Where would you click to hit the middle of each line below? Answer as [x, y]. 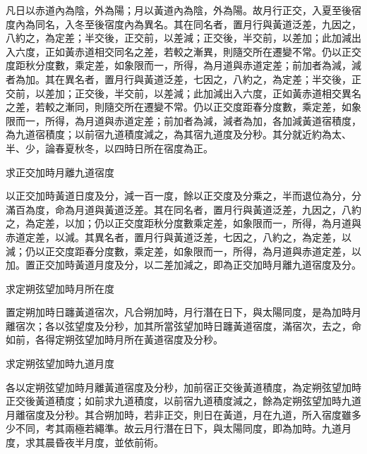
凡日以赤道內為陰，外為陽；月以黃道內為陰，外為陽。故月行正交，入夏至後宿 [183, 10]
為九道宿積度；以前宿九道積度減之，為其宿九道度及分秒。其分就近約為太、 [179, 134]
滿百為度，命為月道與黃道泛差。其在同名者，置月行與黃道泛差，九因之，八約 [183, 209]
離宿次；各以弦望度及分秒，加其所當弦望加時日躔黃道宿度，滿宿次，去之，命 [183, 325]
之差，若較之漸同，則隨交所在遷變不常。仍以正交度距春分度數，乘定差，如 [179, 107]
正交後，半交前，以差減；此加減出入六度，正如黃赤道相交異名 [218, 93]
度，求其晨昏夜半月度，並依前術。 [85, 442]
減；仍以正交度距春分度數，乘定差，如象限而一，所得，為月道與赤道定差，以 [183, 251]
